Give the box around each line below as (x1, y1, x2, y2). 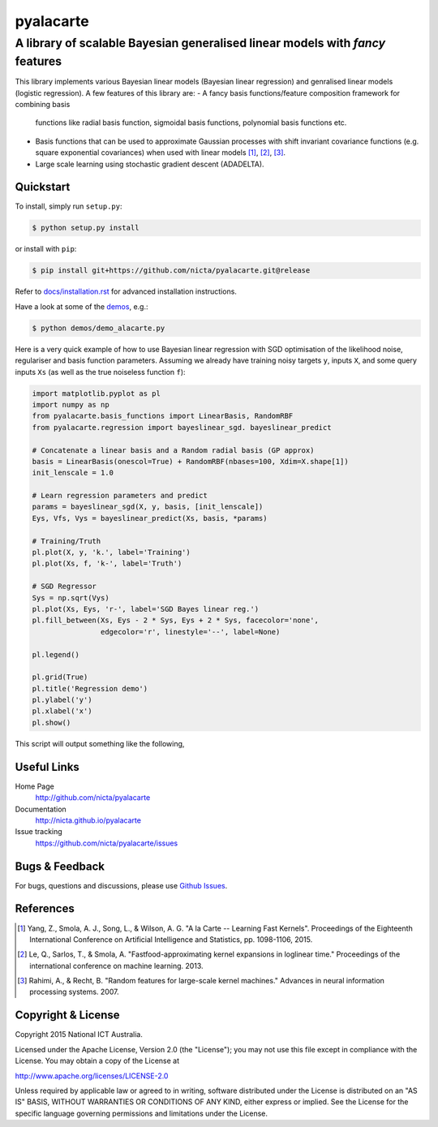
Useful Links (15, 759, 80, 774)
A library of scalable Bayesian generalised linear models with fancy (15, 36, 385, 50)
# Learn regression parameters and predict (32, 491, 208, 501)
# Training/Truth (32, 536, 101, 545)
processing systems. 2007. (29, 987, 119, 997)
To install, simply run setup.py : (15, 201, 122, 211)
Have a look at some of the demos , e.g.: (15, 301, 148, 312)
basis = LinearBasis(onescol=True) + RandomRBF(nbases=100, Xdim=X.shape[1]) (32, 457, 349, 466)
